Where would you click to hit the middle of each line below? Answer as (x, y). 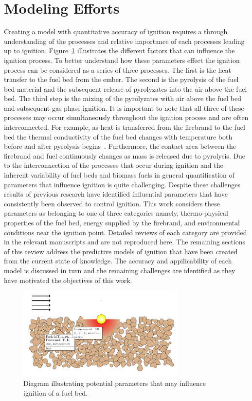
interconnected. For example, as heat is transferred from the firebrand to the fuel (125, 127)
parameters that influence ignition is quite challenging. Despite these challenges (122, 184)
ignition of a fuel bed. (55, 392)
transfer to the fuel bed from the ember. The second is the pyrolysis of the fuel (121, 79)
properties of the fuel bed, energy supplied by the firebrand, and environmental (122, 222)
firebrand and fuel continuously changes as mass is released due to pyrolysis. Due (125, 155)
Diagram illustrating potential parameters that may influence (115, 383)
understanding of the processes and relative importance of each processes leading (124, 41)
